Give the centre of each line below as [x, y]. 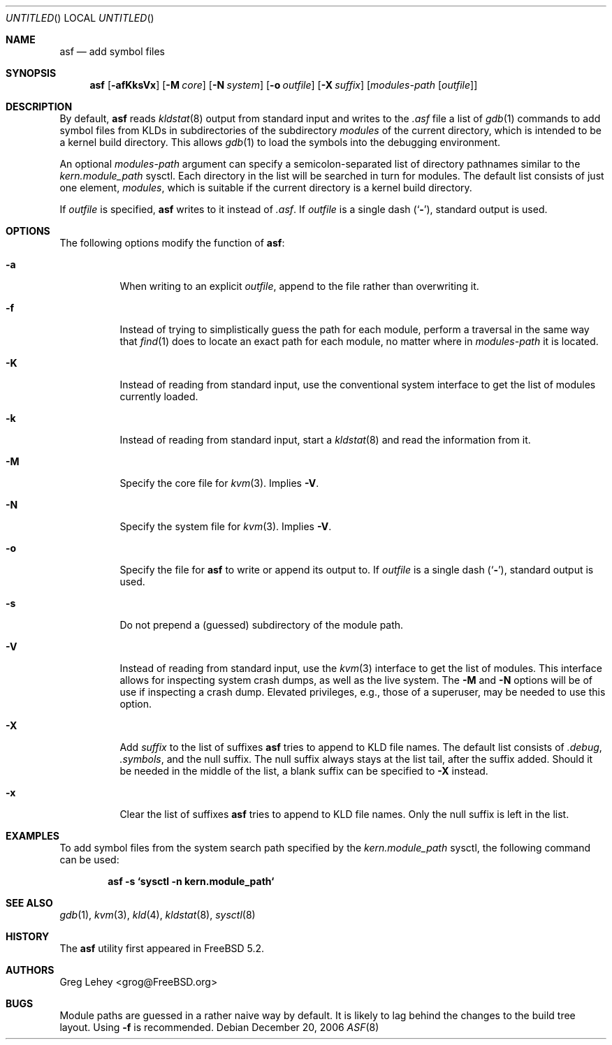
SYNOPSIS [31, 73]
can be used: [89, 860]
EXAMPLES [32, 836]
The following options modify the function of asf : [172, 243]
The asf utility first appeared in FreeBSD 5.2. [162, 948]
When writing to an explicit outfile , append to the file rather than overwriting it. [299, 286]
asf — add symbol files [112, 51]
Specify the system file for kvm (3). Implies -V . [226, 526]
